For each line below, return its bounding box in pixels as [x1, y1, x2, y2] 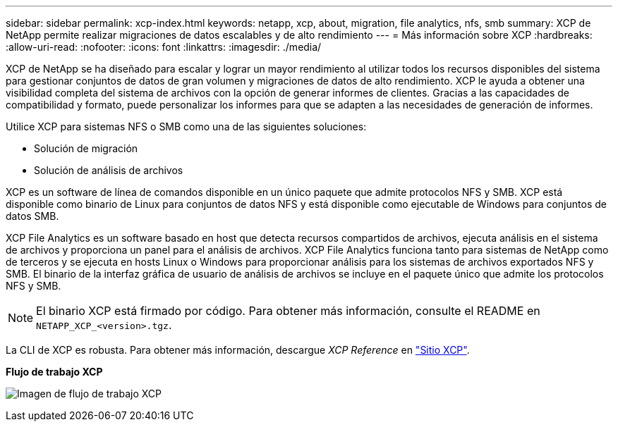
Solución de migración [34, 142, 138, 154]
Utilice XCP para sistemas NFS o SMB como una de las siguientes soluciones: [6, 120, 367, 132]
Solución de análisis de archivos [34, 164, 183, 176]
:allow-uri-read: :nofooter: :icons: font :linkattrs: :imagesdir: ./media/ [6, 41, 322, 53]
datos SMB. [6, 210, 59, 222]
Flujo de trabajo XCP [6, 366, 103, 378]
